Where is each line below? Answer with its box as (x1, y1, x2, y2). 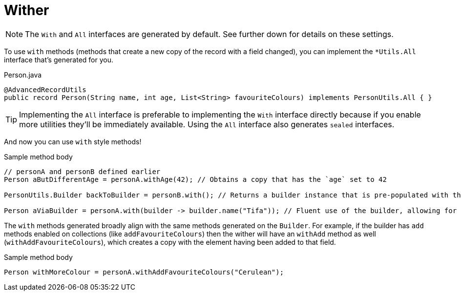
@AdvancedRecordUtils (4, 85, 86, 94)
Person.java (4, 70, 42, 79)
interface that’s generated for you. (4, 55, 113, 64)
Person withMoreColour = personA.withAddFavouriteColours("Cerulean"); (4, 268, 284, 276)
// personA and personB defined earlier (4, 167, 161, 176)
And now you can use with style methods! (4, 137, 142, 146)
